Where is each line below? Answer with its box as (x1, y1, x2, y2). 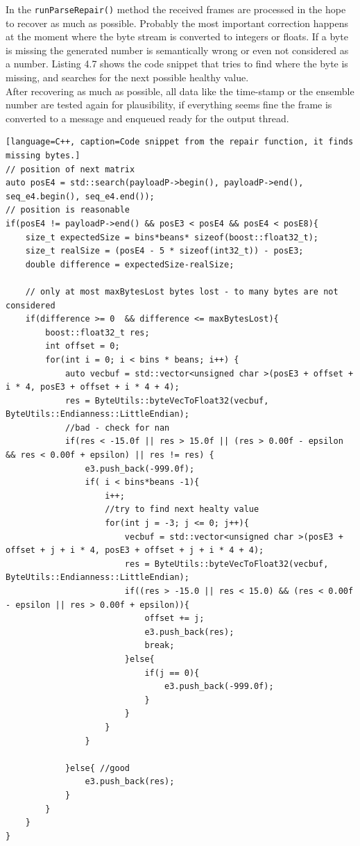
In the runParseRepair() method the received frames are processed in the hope (6, 2, 346, 16)
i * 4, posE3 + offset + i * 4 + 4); (6, 382, 180, 392)
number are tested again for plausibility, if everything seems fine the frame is (6, 97, 332, 112)
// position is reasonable (6, 205, 130, 215)
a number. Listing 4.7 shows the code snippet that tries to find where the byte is (6, 56, 348, 71)
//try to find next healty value (105, 504, 259, 515)
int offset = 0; (45, 341, 120, 351)
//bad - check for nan (65, 422, 170, 433)
